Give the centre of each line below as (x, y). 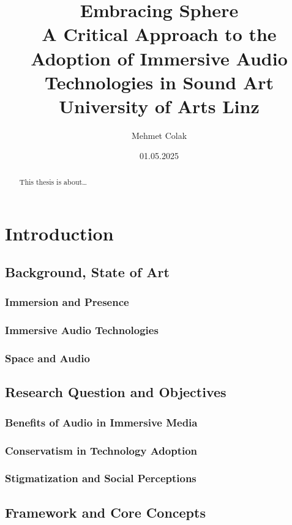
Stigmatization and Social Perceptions (101, 478)
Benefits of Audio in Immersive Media (101, 422)
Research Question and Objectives (116, 392)
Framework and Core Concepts (105, 512)
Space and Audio (47, 358)
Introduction (59, 233)
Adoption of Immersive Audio (159, 58)
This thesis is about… (53, 181)
